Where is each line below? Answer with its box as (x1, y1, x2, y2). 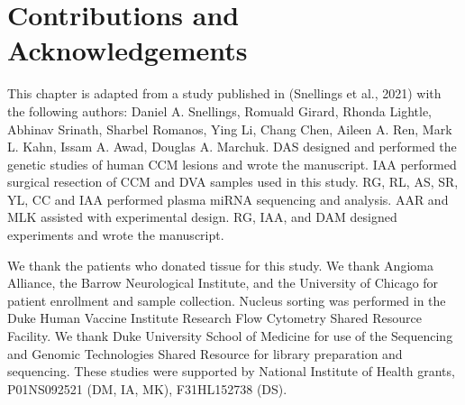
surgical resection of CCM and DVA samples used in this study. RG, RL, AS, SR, (7, 172, 459, 191)
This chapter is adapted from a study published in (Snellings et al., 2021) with (7, 84, 442, 103)
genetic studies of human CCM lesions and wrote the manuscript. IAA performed (7, 154, 457, 173)
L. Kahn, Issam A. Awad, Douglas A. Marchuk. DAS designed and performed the (7, 137, 457, 156)
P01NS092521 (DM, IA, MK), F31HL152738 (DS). (7, 379, 287, 398)
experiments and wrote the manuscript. (7, 226, 224, 244)
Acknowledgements (7, 32, 248, 69)
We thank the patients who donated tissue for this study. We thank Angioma (7, 255, 433, 274)
